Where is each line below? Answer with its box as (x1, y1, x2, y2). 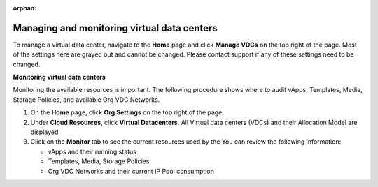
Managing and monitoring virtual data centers (13, 22, 218, 34)
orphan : (13, 4, 37, 12)
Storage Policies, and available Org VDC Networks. (13, 95, 160, 104)
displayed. (30, 128, 61, 136)
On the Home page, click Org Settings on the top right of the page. (30, 108, 224, 117)
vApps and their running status (48, 147, 136, 156)
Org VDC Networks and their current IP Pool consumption (48, 167, 215, 175)
